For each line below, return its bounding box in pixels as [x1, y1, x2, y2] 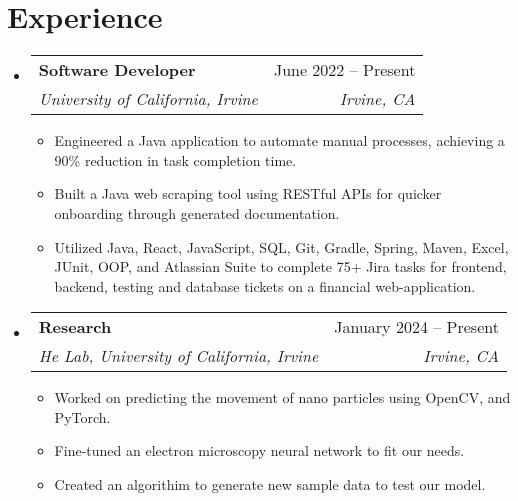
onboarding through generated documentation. [54, 202, 340, 223]
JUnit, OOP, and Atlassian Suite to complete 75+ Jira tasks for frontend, [54, 256, 507, 277]
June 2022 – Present [273, 58, 416, 82]
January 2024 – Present [334, 315, 499, 339]
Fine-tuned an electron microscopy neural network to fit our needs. [54, 440, 465, 461]
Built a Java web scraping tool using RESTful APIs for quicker [54, 183, 442, 204]
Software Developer [38, 58, 196, 82]
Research [38, 315, 112, 339]
